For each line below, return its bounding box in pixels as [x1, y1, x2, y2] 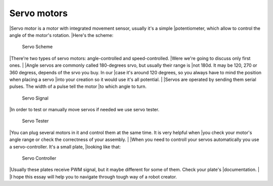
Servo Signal [22, 95, 49, 101]
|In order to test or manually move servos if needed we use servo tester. [9, 107, 159, 113]
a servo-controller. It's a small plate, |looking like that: [9, 144, 121, 150]
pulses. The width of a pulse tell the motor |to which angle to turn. [9, 83, 147, 89]
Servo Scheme [22, 43, 53, 50]
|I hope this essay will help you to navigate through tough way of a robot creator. [9, 173, 177, 179]
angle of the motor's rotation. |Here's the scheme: [9, 32, 114, 38]
